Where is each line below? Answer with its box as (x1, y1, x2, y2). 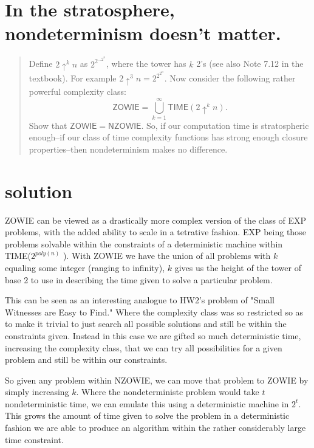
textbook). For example (29, 72, 117, 84)
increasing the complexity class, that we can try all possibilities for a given (5, 341, 282, 354)
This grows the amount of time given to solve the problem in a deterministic (5, 409, 290, 422)
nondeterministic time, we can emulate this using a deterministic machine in (5, 397, 289, 410)
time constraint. (5, 433, 64, 446)
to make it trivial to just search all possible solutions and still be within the (5, 317, 287, 330)
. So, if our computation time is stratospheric (141, 119, 309, 131)
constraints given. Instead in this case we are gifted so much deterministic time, (5, 329, 301, 342)
